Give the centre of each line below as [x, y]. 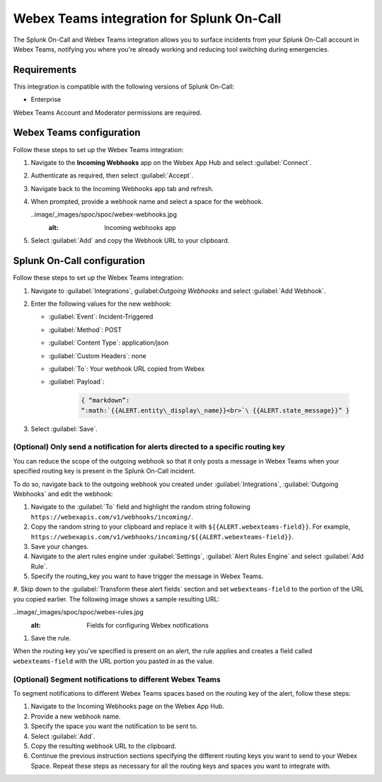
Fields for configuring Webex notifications [147, 625]
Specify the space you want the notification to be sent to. [114, 726]
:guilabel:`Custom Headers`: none [97, 356]
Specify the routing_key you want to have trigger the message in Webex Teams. [147, 576]
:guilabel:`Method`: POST [85, 330]
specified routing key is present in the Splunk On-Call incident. [104, 471]
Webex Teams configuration [77, 133]
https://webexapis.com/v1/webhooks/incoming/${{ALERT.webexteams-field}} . [162, 536]
